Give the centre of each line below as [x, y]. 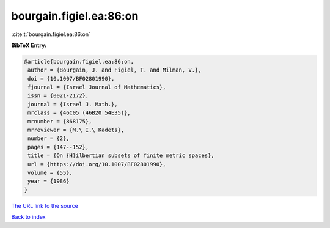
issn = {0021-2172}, [58, 96]
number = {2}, [49, 138]
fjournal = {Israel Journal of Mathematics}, [97, 87]
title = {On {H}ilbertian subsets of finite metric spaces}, [121, 156]
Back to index [28, 217]
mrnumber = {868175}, [60, 121]
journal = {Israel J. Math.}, [73, 104]
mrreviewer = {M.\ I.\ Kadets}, [76, 130]
